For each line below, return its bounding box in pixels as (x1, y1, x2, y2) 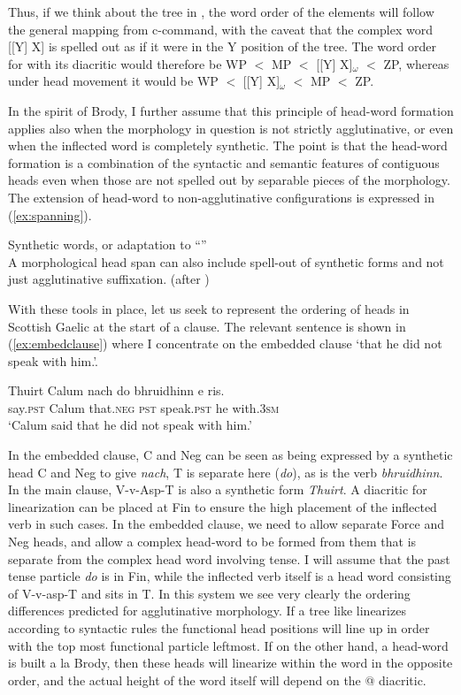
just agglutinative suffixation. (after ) (8, 270, 210, 288)
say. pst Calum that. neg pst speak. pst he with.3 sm (8, 398, 280, 416)
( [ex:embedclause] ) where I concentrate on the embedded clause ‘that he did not (8, 334, 442, 353)
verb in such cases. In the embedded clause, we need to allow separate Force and (8, 515, 444, 533)
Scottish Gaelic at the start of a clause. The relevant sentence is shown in (8, 317, 406, 335)
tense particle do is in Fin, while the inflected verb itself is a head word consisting (8, 567, 451, 585)
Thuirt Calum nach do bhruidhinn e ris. (8, 381, 225, 400)
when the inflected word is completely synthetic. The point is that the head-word (8, 136, 448, 155)
